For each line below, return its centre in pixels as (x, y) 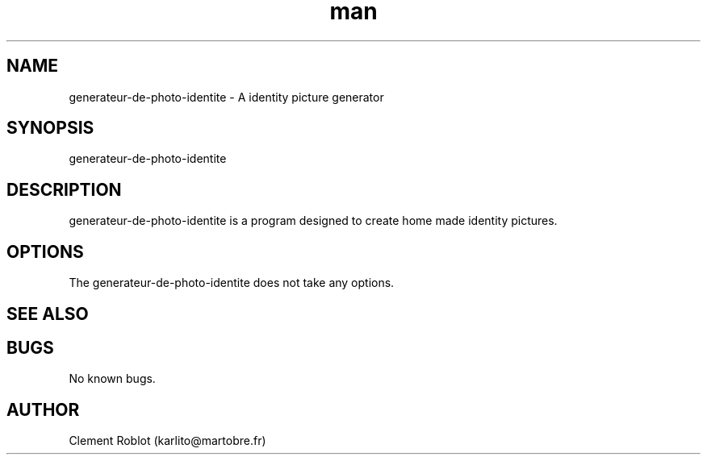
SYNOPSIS (50, 128)
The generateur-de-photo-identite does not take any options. (232, 283)
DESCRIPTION (64, 189)
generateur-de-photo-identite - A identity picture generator (226, 97)
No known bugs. (112, 379)
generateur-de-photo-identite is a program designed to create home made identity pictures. (313, 221)
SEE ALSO (48, 314)
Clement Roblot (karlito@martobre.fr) (167, 441)
